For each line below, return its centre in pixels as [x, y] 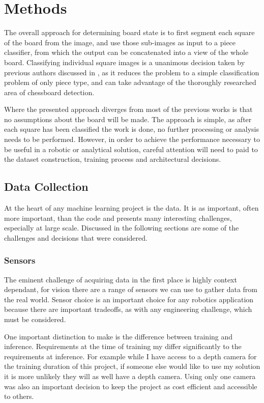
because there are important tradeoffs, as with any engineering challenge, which [128, 309]
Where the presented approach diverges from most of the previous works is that [128, 109]
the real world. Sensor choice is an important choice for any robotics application [129, 299]
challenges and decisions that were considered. [76, 237]
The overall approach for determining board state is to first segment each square [129, 32]
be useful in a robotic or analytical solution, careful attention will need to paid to [131, 149]
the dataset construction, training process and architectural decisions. [113, 159]
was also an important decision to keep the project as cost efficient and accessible [131, 386]
